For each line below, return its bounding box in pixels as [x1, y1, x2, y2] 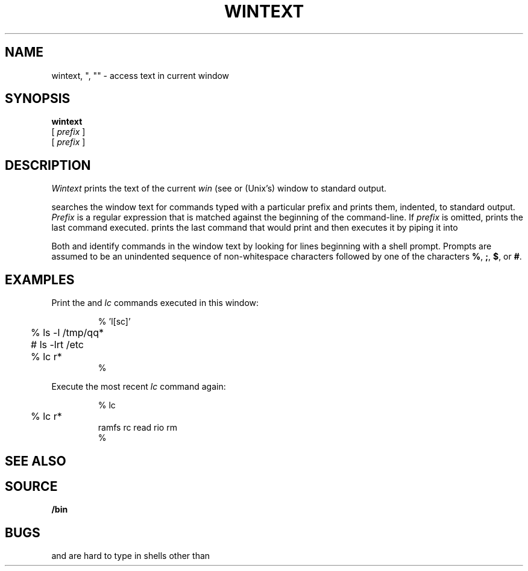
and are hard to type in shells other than [51, 551, 210, 561]
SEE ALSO [5, 453, 66, 469]
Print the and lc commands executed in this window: [51, 298, 259, 308]
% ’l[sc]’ [98, 316, 131, 327]
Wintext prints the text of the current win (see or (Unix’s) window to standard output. [51, 183, 386, 194]
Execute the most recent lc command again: [51, 381, 226, 392]
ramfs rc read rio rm [98, 422, 177, 433]
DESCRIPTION [5, 157, 91, 173]
